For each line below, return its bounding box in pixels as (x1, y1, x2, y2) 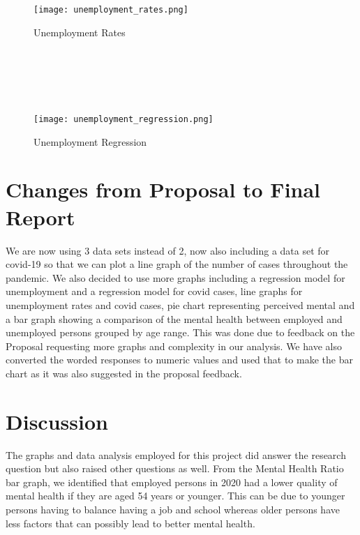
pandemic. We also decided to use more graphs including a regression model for (6, 270, 345, 285)
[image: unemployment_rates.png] (33, 5, 188, 15)
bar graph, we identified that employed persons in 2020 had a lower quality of (6, 474, 338, 489)
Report (6, 202, 75, 231)
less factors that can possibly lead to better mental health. (6, 515, 255, 530)
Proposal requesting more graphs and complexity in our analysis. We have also (6, 338, 342, 353)
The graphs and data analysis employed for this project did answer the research (6, 447, 346, 462)
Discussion (6, 407, 108, 435)
